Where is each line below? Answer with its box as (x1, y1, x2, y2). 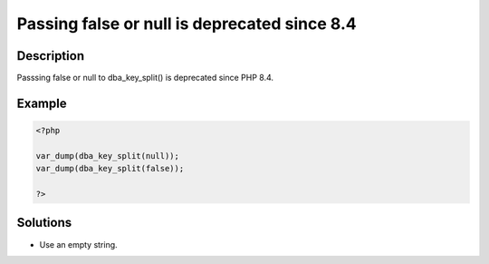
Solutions (16, 215, 72, 230)
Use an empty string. (39, 239, 118, 249)
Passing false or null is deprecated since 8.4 (16, 14, 357, 34)
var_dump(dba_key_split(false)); (35, 163, 185, 174)
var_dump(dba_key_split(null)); (35, 151, 180, 161)
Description (16, 48, 85, 64)
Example (16, 95, 67, 111)
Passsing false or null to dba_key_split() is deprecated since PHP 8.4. (16, 73, 274, 83)
